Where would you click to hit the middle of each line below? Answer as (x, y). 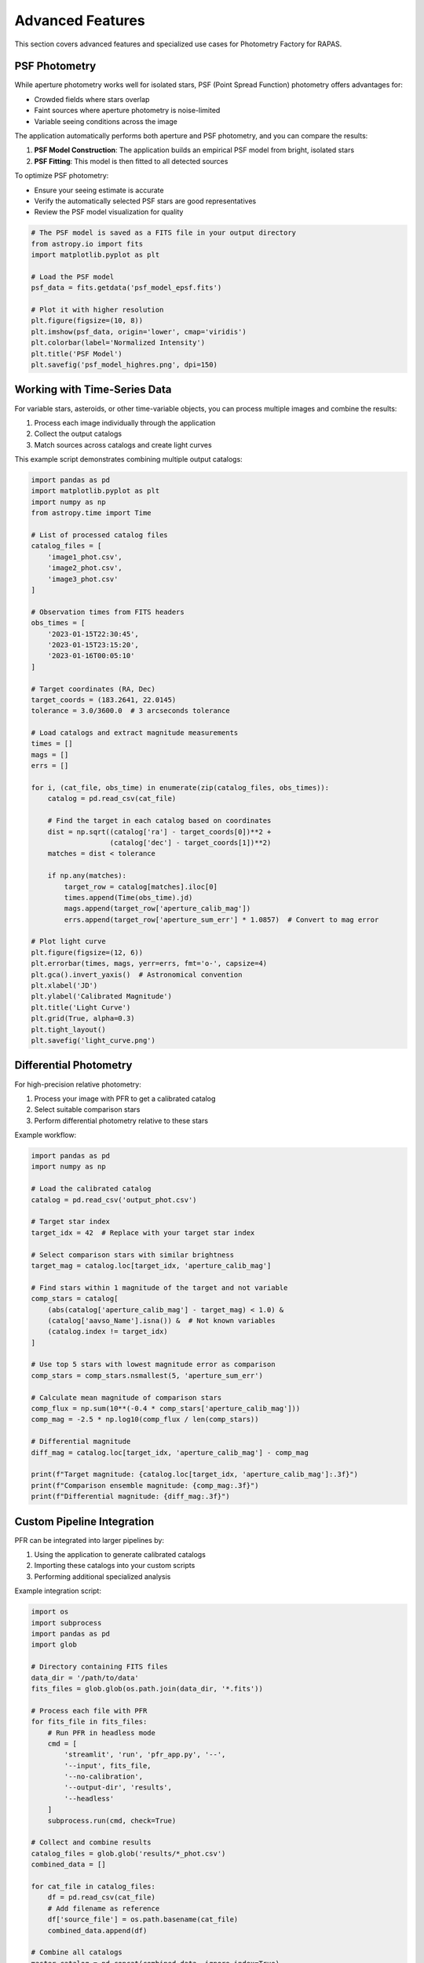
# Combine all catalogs (77, 1952)
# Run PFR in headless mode (102, 1733)
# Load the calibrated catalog (91, 1189)
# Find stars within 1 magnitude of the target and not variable (159, 1287)
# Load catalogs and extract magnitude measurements (135, 733)
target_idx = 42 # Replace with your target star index (143, 1232)
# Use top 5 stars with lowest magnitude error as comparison (153, 1365)
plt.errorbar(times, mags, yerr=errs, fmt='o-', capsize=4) (149, 963)
